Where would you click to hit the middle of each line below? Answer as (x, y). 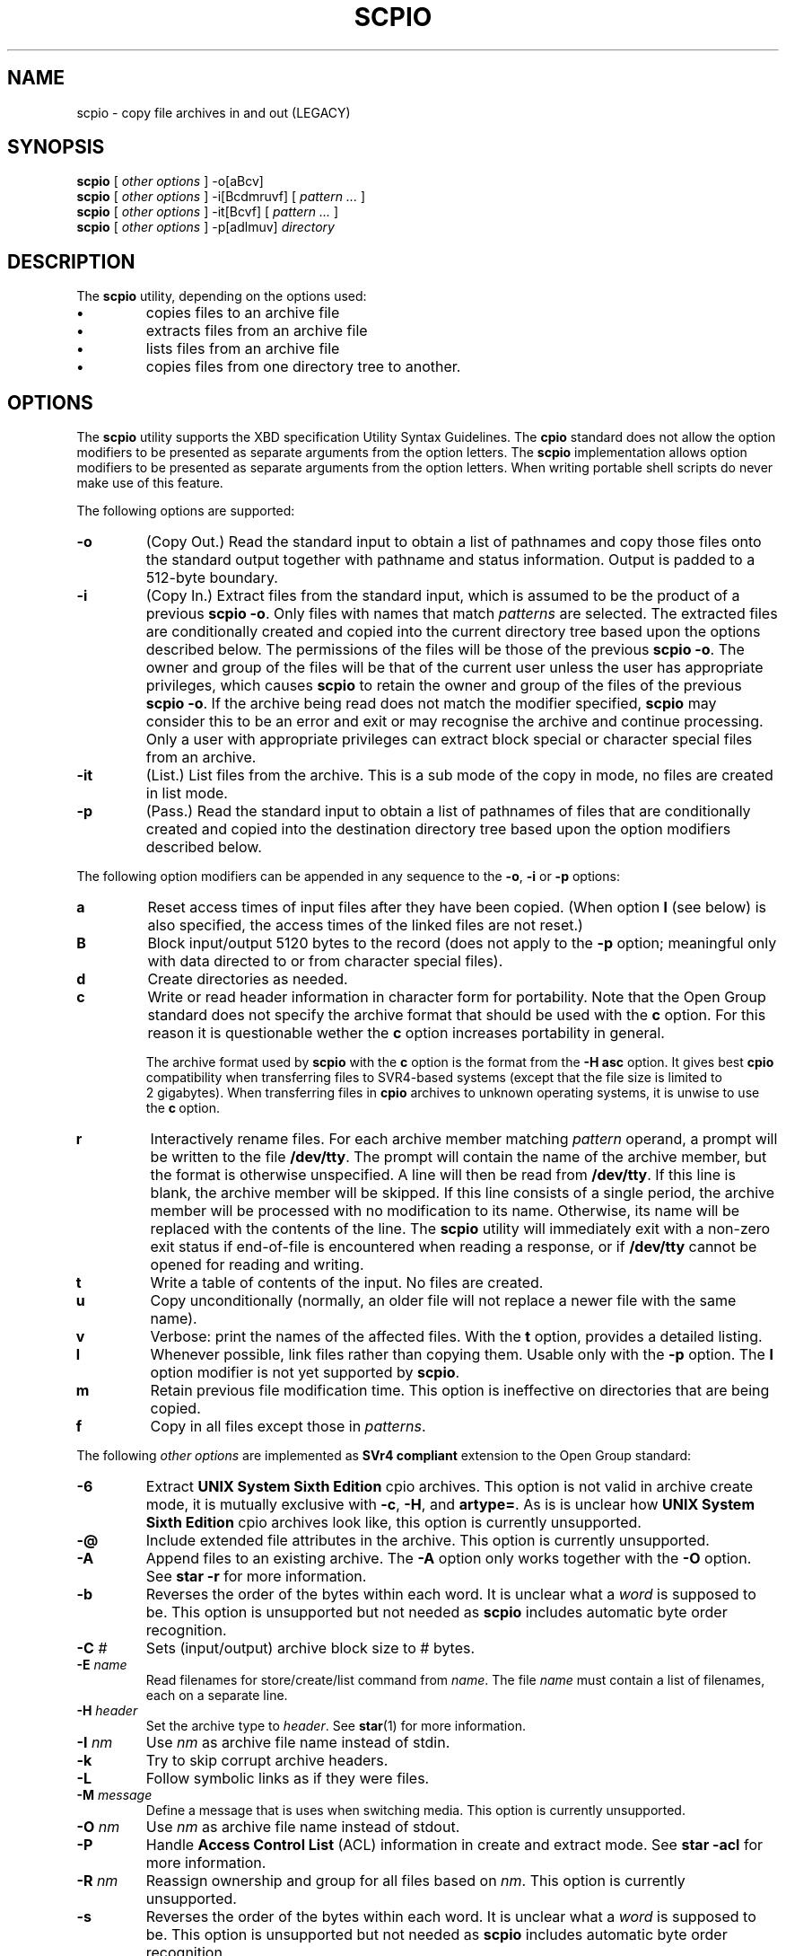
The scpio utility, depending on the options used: (222, 296)
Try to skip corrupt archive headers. (267, 1761)
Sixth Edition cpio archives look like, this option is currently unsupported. (393, 1523)
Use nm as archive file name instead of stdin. (298, 1743)
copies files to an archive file (243, 313)
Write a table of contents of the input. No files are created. (347, 1283)
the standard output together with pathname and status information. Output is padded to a (450, 560)
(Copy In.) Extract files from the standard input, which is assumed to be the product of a (443, 596)
